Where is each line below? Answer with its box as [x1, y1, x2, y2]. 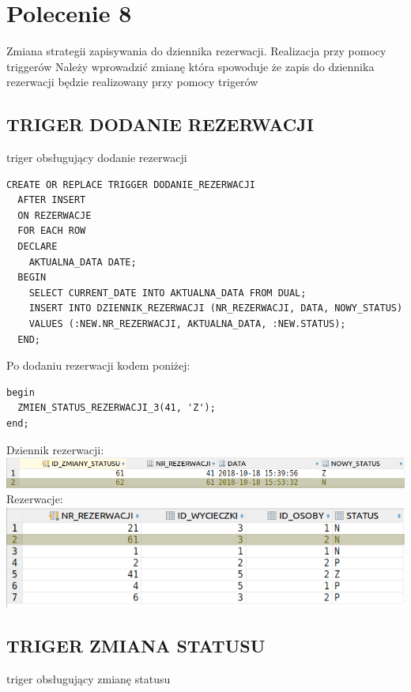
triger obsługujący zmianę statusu [6, 671, 171, 687]
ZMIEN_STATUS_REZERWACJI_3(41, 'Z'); [17, 402, 216, 414]
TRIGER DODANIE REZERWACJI [6, 112, 314, 137]
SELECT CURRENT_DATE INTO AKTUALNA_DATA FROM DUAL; [28, 287, 307, 299]
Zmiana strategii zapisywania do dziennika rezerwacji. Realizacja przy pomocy [6, 43, 386, 59]
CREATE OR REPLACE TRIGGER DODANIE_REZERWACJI [6, 179, 255, 190]
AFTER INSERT [17, 194, 86, 206]
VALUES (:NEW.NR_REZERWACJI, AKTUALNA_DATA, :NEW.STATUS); [28, 318, 346, 330]
